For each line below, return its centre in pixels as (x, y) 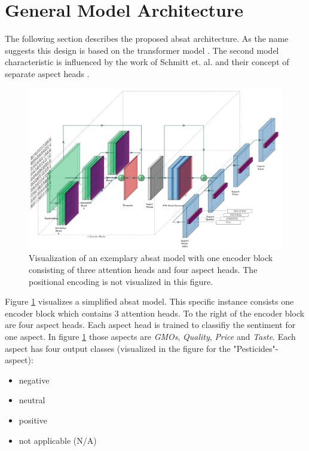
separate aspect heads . (47, 73)
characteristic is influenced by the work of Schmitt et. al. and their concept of (147, 62)
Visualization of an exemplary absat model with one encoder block (151, 258)
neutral (32, 400)
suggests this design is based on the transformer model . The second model (142, 50)
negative (34, 380)
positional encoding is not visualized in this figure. (121, 281)
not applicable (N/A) (58, 440)
